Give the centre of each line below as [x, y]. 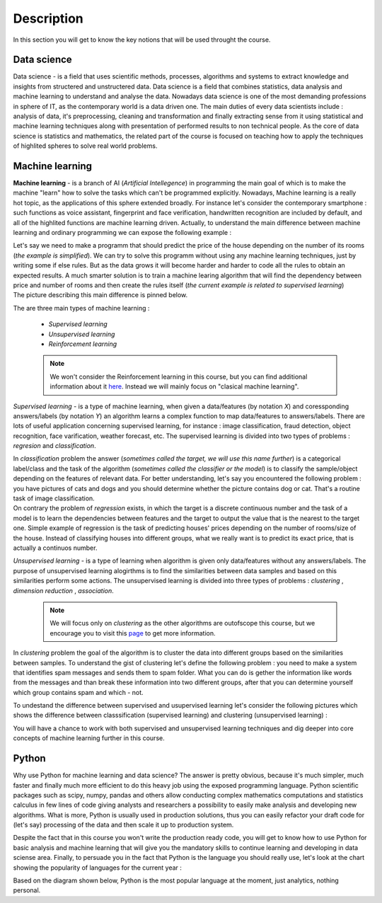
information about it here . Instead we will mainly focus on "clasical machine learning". [174, 386]
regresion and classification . [54, 446]
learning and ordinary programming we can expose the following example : [122, 233]
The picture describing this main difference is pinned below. [100, 295]
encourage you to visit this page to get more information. [133, 633]
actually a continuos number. [55, 548]
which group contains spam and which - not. [79, 692]
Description [48, 18]
